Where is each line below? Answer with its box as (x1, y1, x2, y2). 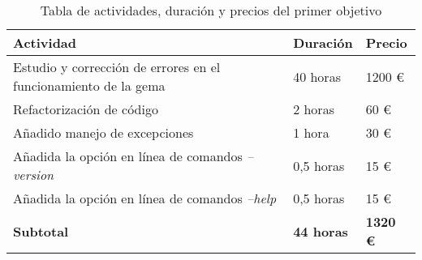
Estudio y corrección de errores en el (13, 58, 221, 76)
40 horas (293, 66, 341, 86)
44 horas (293, 221, 348, 241)
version (13, 165, 54, 184)
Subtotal (13, 221, 69, 241)
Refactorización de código (13, 100, 158, 118)
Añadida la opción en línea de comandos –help (13, 189, 277, 207)
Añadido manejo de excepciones (13, 123, 194, 142)
